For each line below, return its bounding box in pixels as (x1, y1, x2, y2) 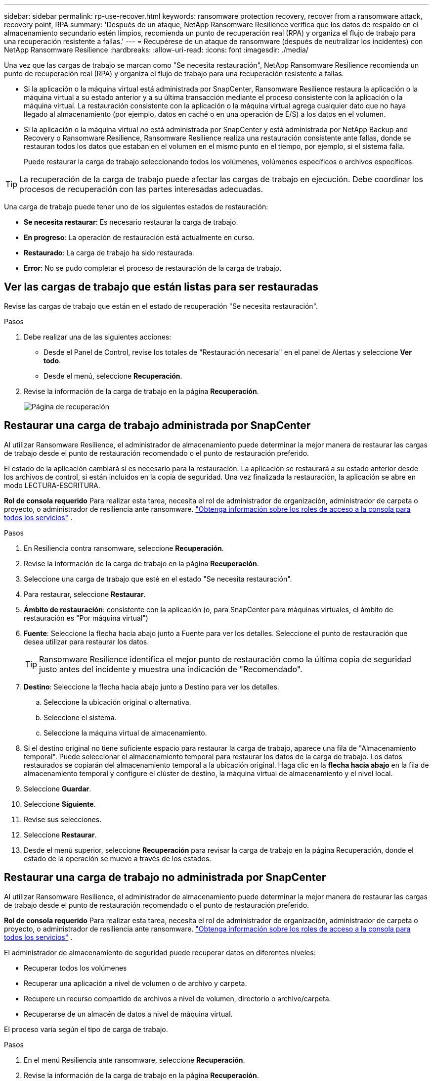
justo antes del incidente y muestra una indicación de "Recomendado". (39, 664, 303, 674)
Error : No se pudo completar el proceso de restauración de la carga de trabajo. (24, 264, 282, 272)
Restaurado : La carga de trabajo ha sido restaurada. (24, 248, 194, 257)
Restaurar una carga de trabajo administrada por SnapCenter (4, 419, 311, 432)
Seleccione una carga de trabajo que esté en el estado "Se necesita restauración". (24, 574, 292, 583)
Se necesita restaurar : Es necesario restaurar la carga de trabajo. (24, 218, 238, 226)
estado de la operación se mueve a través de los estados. (24, 854, 212, 863)
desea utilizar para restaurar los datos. (24, 637, 149, 646)
